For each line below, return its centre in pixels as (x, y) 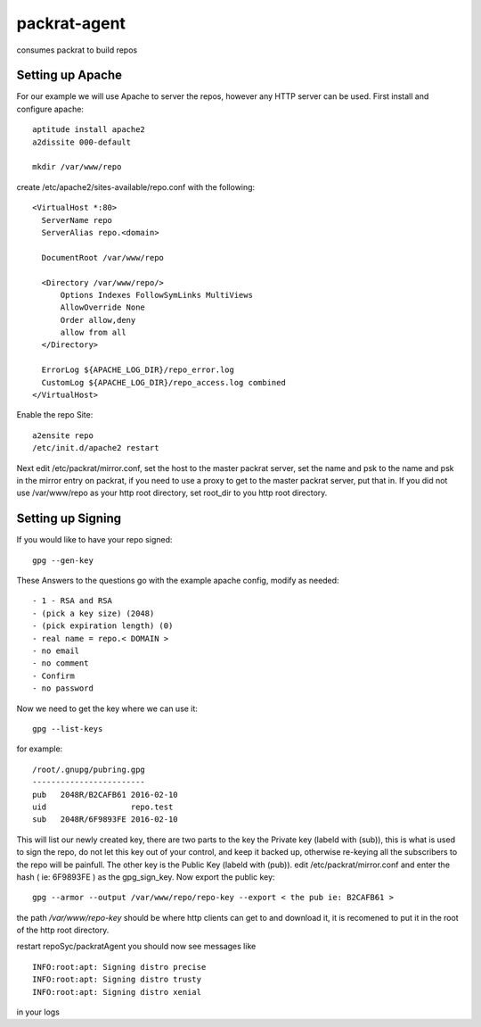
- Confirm (53, 675)
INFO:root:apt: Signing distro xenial (117, 992)
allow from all (93, 333)
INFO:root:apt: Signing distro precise (119, 967)
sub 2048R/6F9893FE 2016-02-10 (105, 820)
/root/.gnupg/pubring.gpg (89, 769)
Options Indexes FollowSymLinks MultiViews (157, 295)
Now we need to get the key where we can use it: (107, 708)
